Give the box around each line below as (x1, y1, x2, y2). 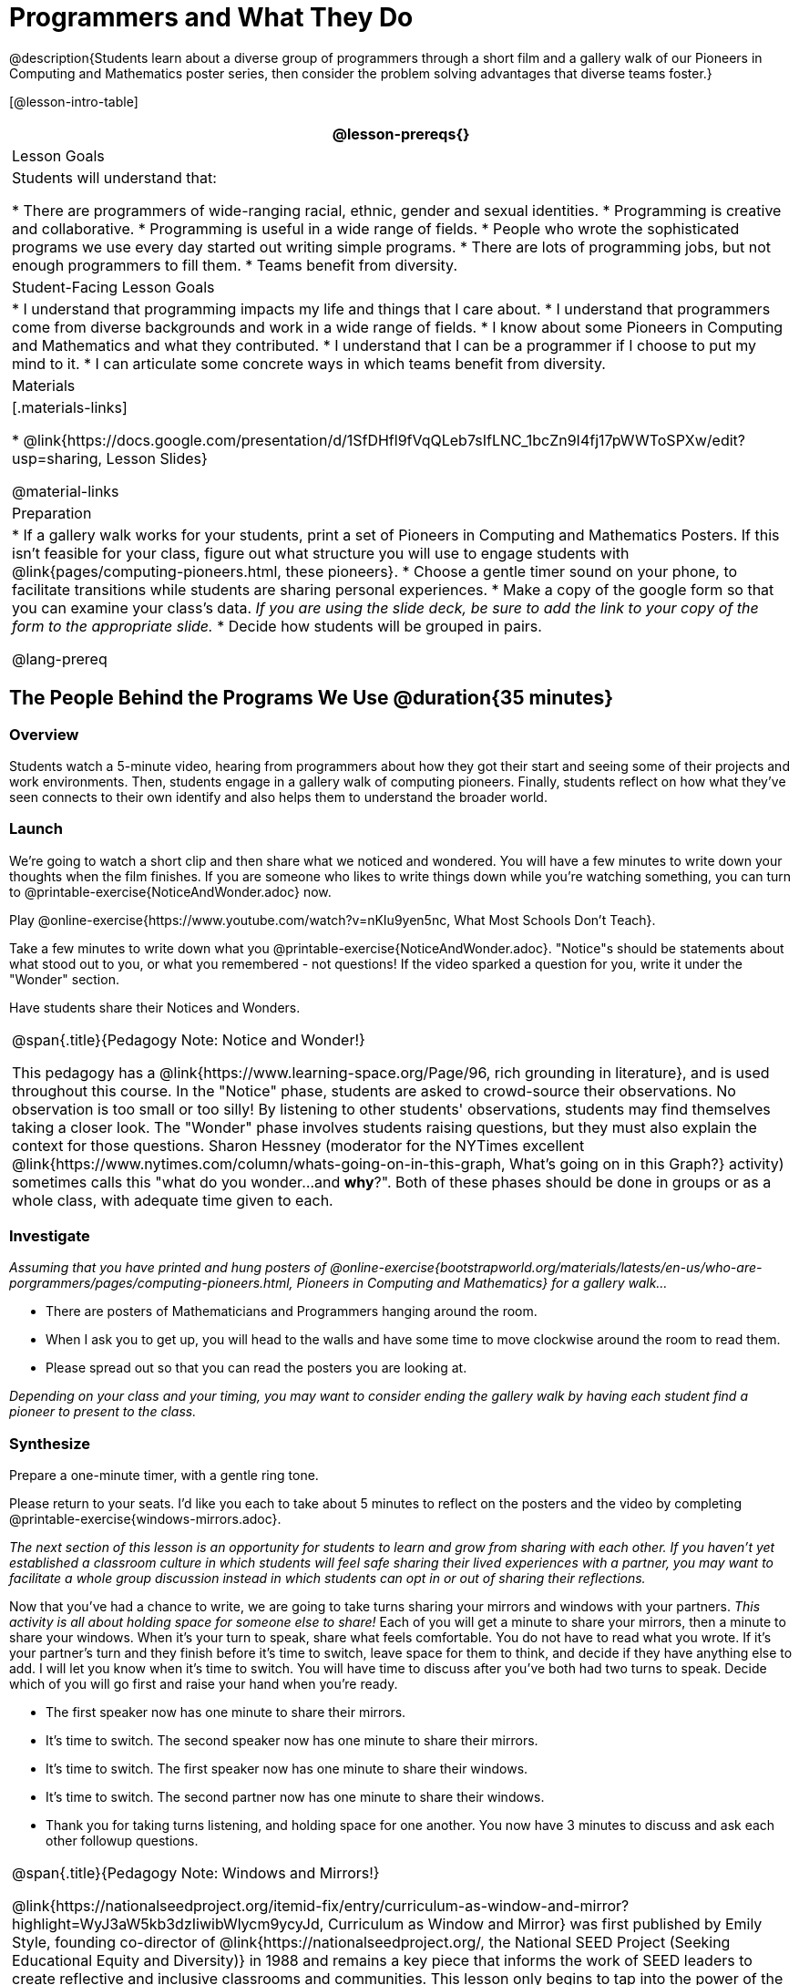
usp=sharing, (12, 448, 103, 468)
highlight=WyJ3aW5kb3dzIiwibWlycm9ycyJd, (12, 1915, 324, 1934)
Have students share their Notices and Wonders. (9, 999, 301, 1015)
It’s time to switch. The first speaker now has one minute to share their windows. (46, 1761, 528, 1777)
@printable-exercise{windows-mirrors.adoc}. (9, 1511, 282, 1527)
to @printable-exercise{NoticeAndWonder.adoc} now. (9, 883, 332, 900)
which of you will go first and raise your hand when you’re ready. (9, 1676, 398, 1692)
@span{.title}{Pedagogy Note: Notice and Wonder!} (12, 1030, 365, 1049)
